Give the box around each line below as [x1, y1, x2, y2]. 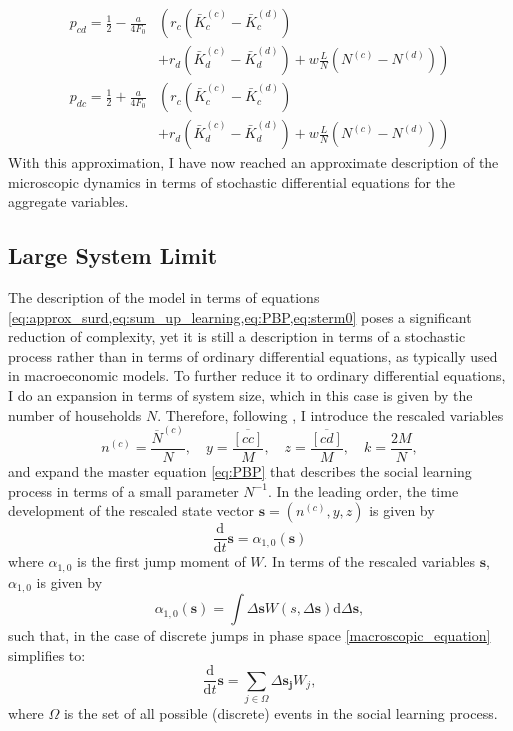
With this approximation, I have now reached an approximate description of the [8, 152, 499, 173]
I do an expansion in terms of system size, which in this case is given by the [8, 385, 473, 406]
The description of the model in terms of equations [8, 287, 320, 308]
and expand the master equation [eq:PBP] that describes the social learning [8, 460, 472, 481]
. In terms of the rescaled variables [263, 551, 476, 572]
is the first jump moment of [77, 551, 246, 572]
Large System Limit [8, 240, 218, 271]
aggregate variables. [8, 191, 129, 212]
